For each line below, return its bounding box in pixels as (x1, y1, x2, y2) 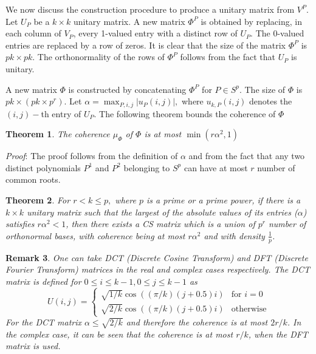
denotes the (249, 95, 292, 107)
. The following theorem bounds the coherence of (94, 107, 276, 120)
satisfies (5, 217, 35, 230)
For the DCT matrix (5, 316, 81, 328)
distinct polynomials (5, 161, 81, 174)
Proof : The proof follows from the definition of (5, 149, 178, 162)
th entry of (41, 107, 81, 120)
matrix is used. (5, 339, 61, 352)
